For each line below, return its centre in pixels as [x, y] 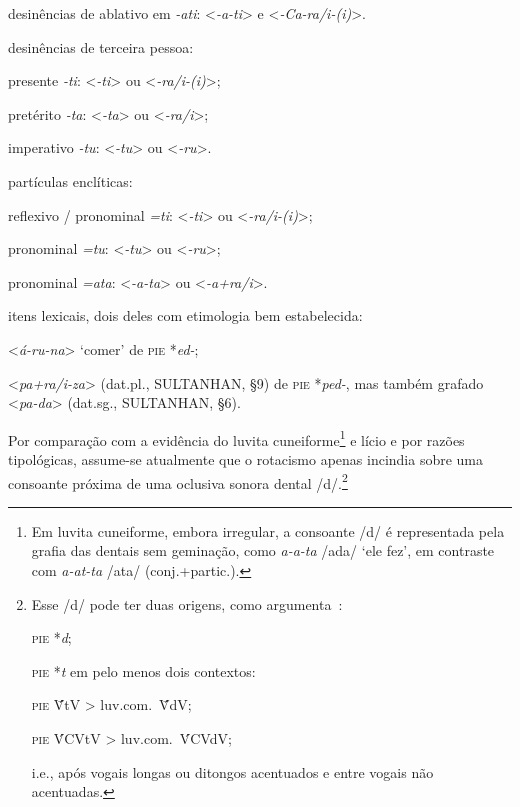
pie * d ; [51, 637]
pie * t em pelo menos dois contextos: [143, 670]
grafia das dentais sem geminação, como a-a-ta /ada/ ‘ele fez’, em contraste [263, 550]
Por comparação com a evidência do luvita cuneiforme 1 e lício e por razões [236, 438]
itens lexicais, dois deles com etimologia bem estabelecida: [185, 315]
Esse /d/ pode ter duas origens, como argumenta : [187, 603]
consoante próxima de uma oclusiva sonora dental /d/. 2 [178, 481]
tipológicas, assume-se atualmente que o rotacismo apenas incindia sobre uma [246, 458]
